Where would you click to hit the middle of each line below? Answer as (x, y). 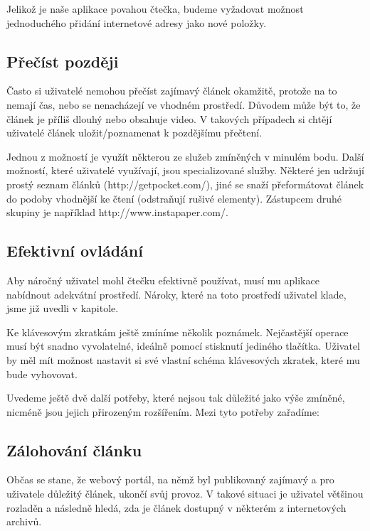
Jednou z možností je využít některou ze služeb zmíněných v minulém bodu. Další (185, 156)
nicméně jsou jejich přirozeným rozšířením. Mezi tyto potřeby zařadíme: (163, 411)
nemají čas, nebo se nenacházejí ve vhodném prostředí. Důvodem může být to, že (184, 104)
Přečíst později (63, 61)
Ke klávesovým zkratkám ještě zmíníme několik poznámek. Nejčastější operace (178, 332)
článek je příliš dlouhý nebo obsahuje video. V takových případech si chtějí (169, 118)
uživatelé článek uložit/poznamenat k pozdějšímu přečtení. (134, 133)
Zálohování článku (74, 450)
